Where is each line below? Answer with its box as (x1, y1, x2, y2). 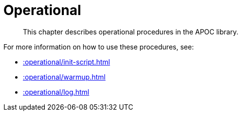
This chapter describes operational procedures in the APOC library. (23, 27, 239, 36)
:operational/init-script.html (23, 57, 110, 66)
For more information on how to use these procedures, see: (3, 42, 194, 51)
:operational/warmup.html (23, 72, 106, 81)
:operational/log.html (23, 87, 90, 96)
